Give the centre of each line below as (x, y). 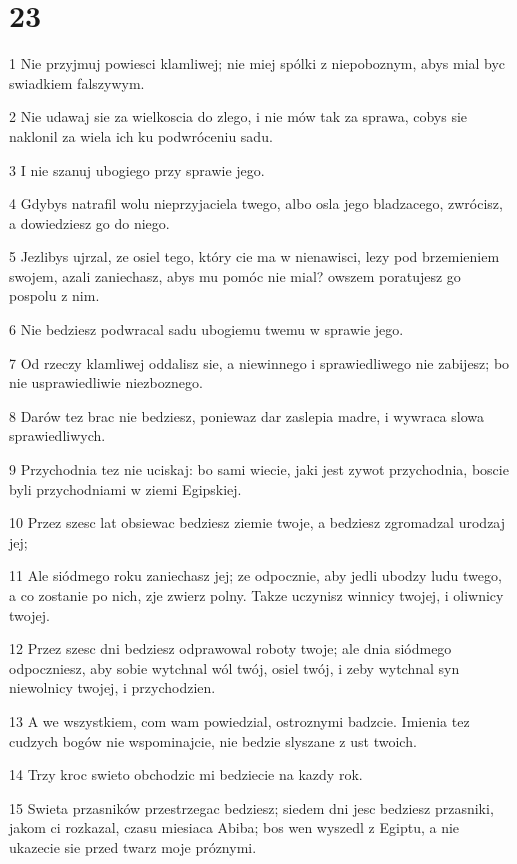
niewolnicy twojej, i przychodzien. (112, 687)
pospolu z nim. (54, 295)
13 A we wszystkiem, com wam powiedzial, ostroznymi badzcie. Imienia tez (239, 720)
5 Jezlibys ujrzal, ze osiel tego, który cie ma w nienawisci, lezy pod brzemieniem (254, 256)
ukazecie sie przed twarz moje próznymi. (133, 846)
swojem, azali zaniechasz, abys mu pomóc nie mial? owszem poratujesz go (235, 275)
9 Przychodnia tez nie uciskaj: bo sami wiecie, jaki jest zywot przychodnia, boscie (259, 469)
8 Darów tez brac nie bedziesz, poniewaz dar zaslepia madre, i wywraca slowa (246, 415)
